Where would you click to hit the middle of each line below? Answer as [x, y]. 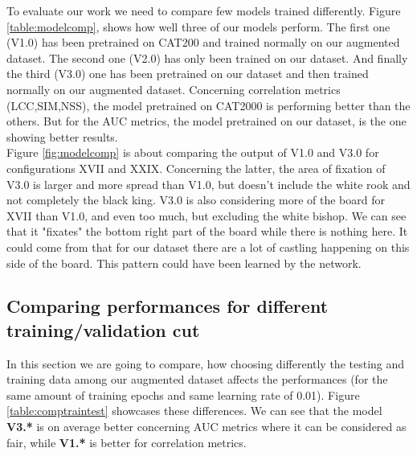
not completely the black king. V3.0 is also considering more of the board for [196, 200]
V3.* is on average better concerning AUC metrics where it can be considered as [206, 427]
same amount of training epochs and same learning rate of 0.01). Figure [183, 394]
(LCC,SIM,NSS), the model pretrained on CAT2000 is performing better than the [208, 105]
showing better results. [62, 136]
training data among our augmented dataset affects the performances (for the [197, 379]
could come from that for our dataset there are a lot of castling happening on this [208, 246]
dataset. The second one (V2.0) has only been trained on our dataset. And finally [207, 58]
